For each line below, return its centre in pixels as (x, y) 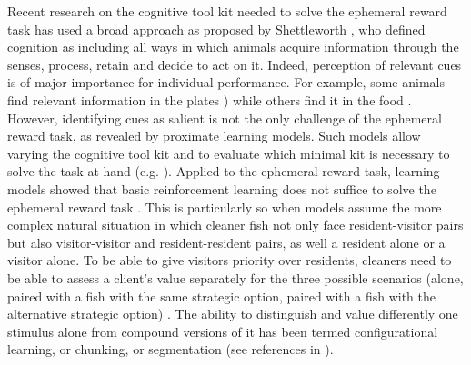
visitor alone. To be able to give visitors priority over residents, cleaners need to (230, 260)
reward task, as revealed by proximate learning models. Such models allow (214, 136)
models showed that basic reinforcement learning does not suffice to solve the (222, 188)
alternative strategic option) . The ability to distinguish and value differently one (233, 314)
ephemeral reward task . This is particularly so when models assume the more (225, 207)
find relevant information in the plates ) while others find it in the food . (210, 99)
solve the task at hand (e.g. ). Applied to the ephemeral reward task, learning (224, 171)
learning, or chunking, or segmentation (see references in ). (170, 349)
